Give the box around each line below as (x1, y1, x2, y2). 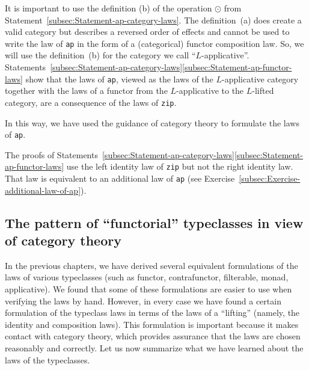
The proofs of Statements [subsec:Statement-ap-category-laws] (5, 148, 234, 161)
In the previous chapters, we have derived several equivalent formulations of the (5, 259, 298, 271)
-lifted (252, 84, 274, 97)
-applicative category (222, 72, 299, 85)
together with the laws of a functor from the (5, 84, 168, 97)
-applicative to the (176, 84, 244, 97)
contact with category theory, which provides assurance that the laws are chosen (5, 330, 301, 342)
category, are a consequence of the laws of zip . (5, 96, 177, 108)
